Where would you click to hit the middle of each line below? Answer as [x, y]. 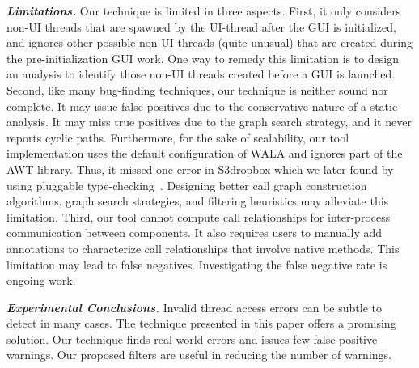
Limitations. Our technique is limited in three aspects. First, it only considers [204, 11]
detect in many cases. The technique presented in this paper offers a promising [201, 323]
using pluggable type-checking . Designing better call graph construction [187, 185]
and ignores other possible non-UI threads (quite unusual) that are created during [209, 42]
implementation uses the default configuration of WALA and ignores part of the [205, 153]
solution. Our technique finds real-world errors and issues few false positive [192, 338]
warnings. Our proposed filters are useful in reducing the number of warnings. [199, 355]
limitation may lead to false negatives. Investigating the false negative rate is [197, 264]
